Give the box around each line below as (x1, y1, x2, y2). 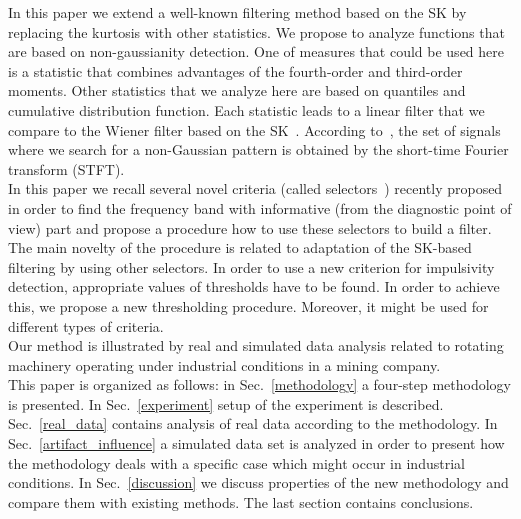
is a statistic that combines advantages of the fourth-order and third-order (8, 60, 463, 81)
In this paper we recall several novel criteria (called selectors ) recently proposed (8, 178, 503, 199)
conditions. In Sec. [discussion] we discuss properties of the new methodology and (8, 472, 509, 493)
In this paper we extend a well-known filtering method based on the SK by (8, 2, 467, 22)
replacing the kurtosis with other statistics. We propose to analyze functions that (8, 21, 505, 42)
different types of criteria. (8, 315, 164, 336)
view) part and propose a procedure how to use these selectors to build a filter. (8, 217, 492, 238)
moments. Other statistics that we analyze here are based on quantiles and (8, 80, 466, 101)
